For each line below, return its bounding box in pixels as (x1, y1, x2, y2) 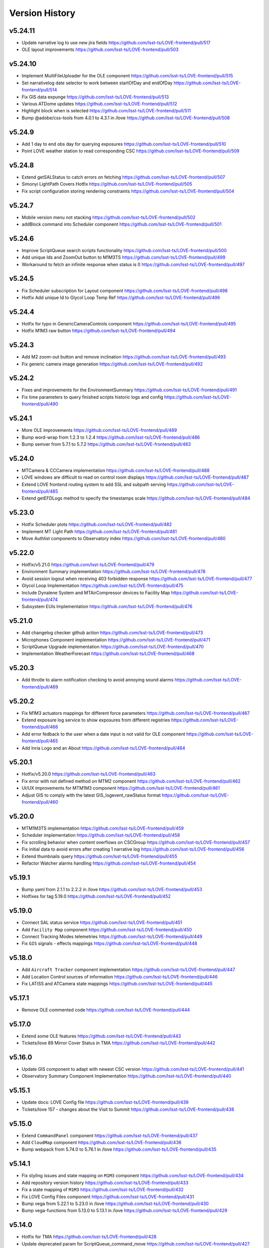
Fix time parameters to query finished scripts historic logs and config (21, 394, 163, 400)
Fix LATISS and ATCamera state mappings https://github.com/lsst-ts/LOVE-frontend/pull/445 (21, 980, 213, 986)
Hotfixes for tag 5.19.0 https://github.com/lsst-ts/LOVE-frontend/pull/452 (21, 894, 171, 900)
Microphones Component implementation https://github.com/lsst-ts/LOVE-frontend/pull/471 (21, 636, 210, 642)
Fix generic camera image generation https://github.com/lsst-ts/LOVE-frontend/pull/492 (21, 361, 203, 367)
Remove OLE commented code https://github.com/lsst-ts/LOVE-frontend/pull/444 (21, 1006, 190, 1013)
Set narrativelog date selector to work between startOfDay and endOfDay (21, 80, 173, 86)
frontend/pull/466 (21, 724, 58, 730)
